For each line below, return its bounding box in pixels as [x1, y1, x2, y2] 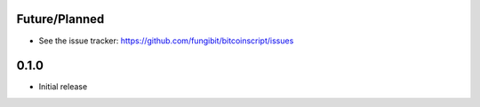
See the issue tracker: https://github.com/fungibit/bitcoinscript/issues [38, 35, 294, 46]
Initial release [38, 81, 88, 92]
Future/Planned [16, 11, 105, 27]
